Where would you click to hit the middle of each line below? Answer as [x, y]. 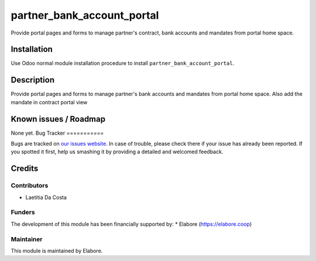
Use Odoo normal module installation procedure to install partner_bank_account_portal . [123, 63]
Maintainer [27, 239]
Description [33, 80]
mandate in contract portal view [49, 102]
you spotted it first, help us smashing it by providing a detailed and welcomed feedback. [117, 152]
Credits [25, 169]
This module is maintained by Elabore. [57, 250]
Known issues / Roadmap [58, 119]
